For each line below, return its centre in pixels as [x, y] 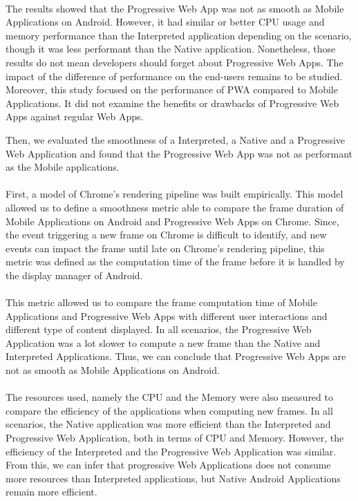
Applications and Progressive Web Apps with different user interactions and [167, 315]
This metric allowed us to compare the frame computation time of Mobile [161, 302]
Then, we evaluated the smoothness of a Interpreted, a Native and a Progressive [176, 139]
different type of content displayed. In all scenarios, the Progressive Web [159, 329]
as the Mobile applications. [63, 167]
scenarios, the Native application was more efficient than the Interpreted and [168, 424]
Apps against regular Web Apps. [75, 116]
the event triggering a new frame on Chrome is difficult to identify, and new [166, 235]
